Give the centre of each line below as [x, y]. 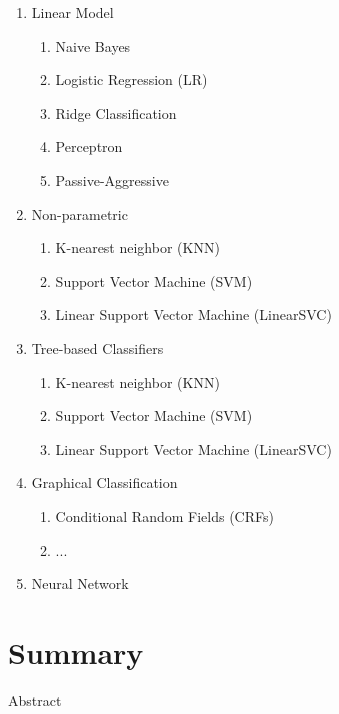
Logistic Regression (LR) [131, 79]
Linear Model [72, 12]
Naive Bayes [93, 45]
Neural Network [80, 583]
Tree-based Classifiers [97, 347]
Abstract [35, 699]
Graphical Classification [104, 482]
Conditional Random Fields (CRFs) [164, 515]
